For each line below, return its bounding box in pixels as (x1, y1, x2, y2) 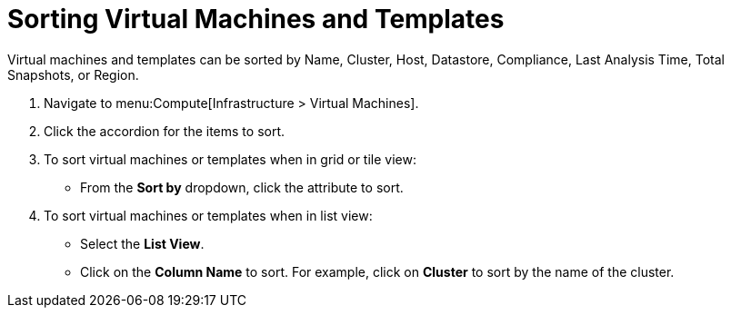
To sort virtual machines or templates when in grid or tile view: (44, 151, 416, 167)
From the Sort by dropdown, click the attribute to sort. (80, 179, 404, 195)
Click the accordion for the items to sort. (44, 123, 285, 139)
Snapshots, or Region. (7, 66, 139, 83)
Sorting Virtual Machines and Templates (7, 4, 505, 34)
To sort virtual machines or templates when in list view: (44, 207, 373, 223)
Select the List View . (80, 235, 205, 251)
